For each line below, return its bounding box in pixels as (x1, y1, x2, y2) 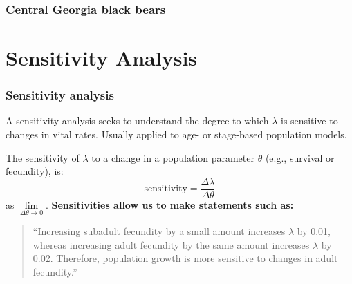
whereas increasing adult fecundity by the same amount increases (33, 237, 310, 252)
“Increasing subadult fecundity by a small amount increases (33, 224, 286, 238)
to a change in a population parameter (91, 150, 254, 164)
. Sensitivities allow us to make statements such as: (45, 197, 294, 211)
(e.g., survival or (265, 150, 335, 164)
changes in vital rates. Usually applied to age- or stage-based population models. (6, 127, 347, 142)
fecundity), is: (6, 164, 64, 178)
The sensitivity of (6, 150, 80, 164)
